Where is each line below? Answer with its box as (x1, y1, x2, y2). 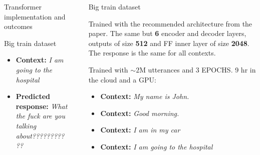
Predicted (16, 91, 50, 101)
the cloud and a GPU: (88, 74, 156, 84)
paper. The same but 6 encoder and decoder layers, (88, 28, 246, 38)
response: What (16, 100, 68, 111)
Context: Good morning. (100, 107, 179, 118)
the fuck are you (16, 110, 66, 121)
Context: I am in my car (100, 124, 180, 135)
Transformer (4, 1, 42, 11)
